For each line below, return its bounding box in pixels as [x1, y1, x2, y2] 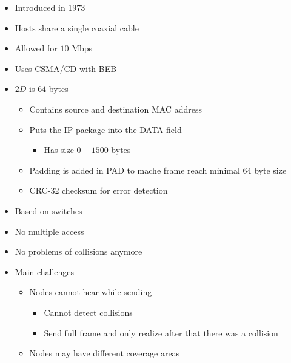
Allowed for [15, 42, 58, 54]
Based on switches [15, 204, 82, 217]
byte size [254, 163, 287, 176]
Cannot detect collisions [44, 306, 133, 318]
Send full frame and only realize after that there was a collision [44, 326, 278, 339]
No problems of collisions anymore [15, 245, 142, 258]
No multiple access [15, 224, 84, 237]
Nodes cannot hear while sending [29, 286, 152, 298]
